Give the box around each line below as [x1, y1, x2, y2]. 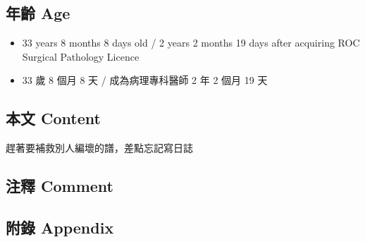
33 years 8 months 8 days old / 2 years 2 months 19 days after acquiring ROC [22, 35, 360, 50]
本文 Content [6, 107, 101, 129]
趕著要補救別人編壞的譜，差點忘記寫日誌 [6, 140, 193, 155]
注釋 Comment [6, 175, 114, 197]
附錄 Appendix [6, 216, 114, 238]
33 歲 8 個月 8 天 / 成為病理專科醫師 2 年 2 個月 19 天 [22, 73, 268, 87]
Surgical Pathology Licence [22, 49, 140, 63]
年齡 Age [6, 2, 70, 24]
